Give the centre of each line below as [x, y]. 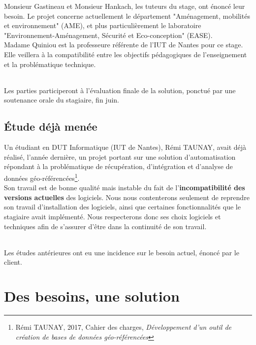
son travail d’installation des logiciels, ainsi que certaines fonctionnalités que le [122, 207]
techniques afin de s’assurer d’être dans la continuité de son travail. [105, 226]
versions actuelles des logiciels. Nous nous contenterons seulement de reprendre [127, 197]
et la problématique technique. [50, 64]
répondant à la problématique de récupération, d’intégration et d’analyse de [118, 166]
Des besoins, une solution [92, 296]
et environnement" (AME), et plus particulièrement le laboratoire [103, 25]
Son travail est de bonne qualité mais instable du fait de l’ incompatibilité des [125, 188]
